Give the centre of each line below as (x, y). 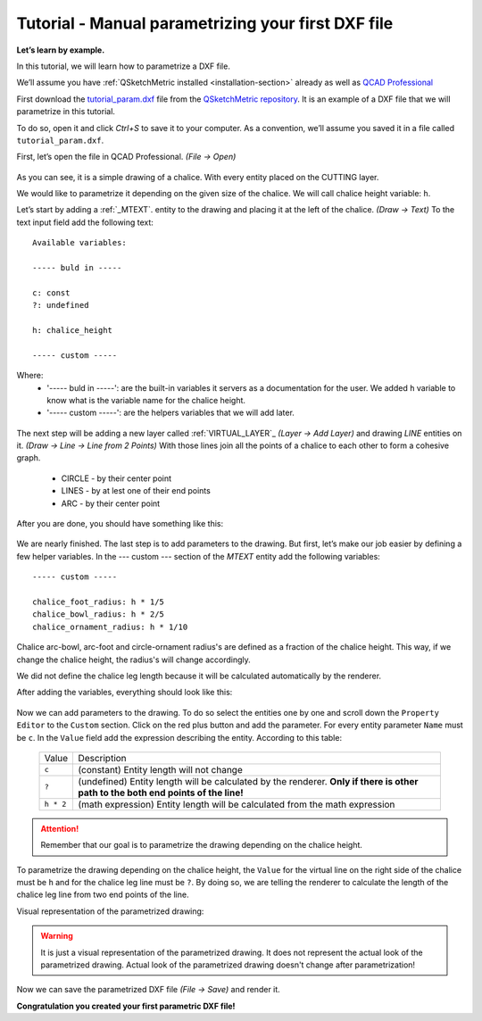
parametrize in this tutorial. (66, 112)
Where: (30, 376)
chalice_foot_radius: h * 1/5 (99, 602)
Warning (57, 936)
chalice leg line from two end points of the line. (103, 895)
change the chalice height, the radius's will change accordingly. (134, 660)
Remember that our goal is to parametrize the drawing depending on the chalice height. (202, 845)
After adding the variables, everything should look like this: (125, 693)
